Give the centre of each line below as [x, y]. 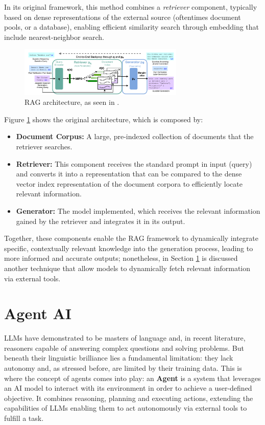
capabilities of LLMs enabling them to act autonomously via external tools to [126, 408]
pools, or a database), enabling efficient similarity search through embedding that [132, 27]
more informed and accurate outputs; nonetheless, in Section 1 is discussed [121, 258]
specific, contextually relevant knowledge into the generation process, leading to [129, 248]
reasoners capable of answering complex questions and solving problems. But [124, 348]
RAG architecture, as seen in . [72, 102]
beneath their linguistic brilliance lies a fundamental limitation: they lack [119, 358]
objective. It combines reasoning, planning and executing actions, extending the [129, 398]
